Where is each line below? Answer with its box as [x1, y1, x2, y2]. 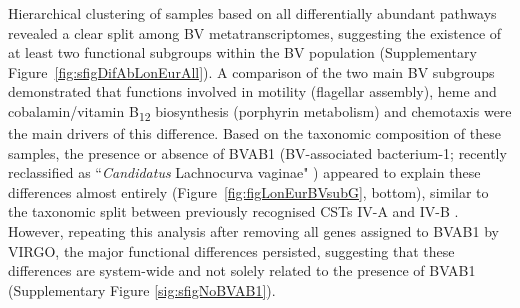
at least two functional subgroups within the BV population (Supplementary [8, 42, 477, 63]
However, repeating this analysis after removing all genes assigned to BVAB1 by [8, 221, 499, 242]
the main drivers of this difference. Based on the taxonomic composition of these [8, 123, 501, 144]
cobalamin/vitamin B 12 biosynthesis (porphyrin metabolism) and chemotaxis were [8, 100, 512, 124]
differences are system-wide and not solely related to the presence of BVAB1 [8, 260, 476, 281]
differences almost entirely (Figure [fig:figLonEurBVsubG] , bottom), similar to [8, 181, 489, 202]
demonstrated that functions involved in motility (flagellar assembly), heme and [8, 81, 497, 102]
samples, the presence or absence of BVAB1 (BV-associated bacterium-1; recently [8, 142, 507, 163]
